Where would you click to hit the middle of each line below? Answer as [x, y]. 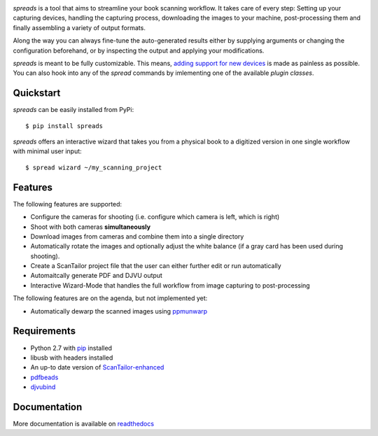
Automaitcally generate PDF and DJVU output [96, 276]
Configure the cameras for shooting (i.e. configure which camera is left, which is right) [155, 217]
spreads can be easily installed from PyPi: [73, 110]
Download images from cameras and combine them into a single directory [137, 236]
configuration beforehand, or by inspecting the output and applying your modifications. [139, 50]
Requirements [44, 331]
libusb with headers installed [72, 358]
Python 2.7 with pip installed [71, 348]
